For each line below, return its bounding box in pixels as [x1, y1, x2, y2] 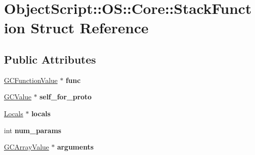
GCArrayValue [4, 142, 49, 152]
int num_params [4, 125, 62, 135]
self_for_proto [39, 91, 92, 102]
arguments [57, 142, 94, 152]
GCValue [4, 91, 32, 102]
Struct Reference [30, 17, 149, 38]
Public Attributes [4, 51, 96, 67]
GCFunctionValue [4, 75, 58, 85]
